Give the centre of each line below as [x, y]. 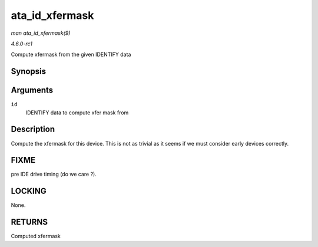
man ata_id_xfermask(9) [41, 33]
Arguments [32, 90]
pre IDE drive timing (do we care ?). [54, 174]
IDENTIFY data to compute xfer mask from [77, 113]
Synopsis [29, 72]
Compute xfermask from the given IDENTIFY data [71, 55]
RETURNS [29, 222]
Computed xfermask [36, 236]
